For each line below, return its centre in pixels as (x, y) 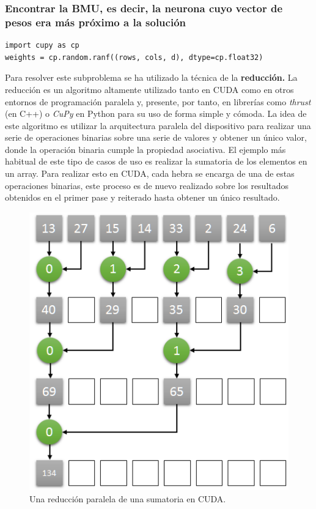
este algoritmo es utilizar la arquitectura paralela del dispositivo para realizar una (158, 125)
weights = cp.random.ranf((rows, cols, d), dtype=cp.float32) (134, 57)
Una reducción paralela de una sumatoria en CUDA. (128, 499)
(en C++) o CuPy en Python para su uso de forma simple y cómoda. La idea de (156, 113)
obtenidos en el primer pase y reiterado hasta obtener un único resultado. (142, 197)
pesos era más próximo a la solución (95, 22)
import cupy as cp (42, 46)
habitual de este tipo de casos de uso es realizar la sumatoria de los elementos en (156, 161)
